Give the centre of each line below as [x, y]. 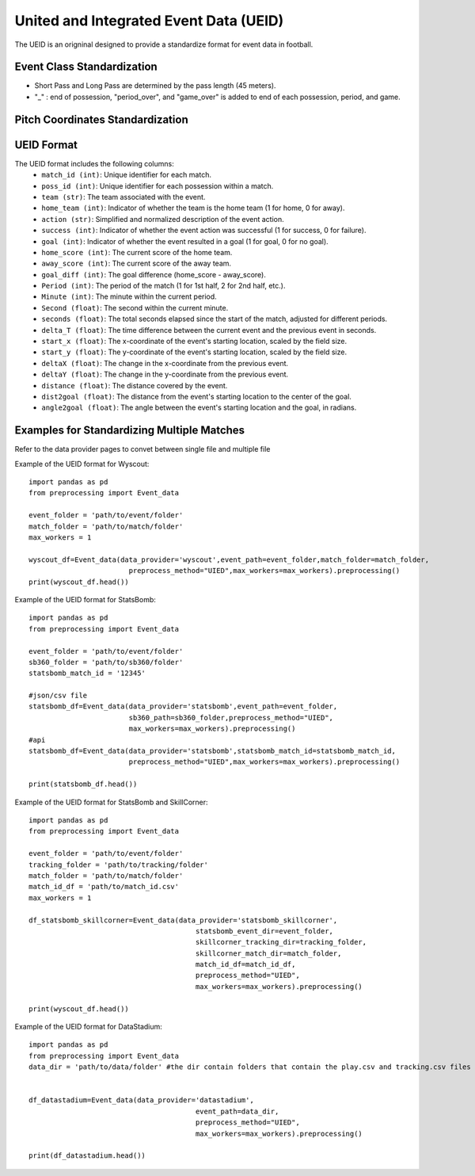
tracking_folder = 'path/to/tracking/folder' [119, 865]
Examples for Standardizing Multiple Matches [130, 431]
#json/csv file [58, 696]
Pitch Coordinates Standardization [102, 119]
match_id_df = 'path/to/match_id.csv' [104, 887]
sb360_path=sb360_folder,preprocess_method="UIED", [231, 718]
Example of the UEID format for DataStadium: [88, 1027]
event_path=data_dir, [237, 1111]
